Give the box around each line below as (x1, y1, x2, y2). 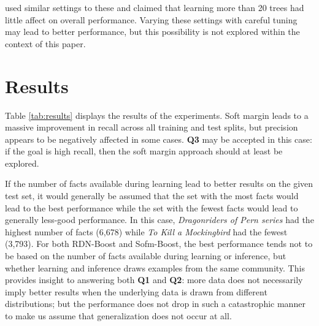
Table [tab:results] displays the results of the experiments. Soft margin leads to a (5, 108, 309, 121)
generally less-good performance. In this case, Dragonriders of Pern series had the (5, 213, 314, 226)
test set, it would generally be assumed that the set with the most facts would (5, 189, 299, 202)
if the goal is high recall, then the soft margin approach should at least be (5, 145, 283, 157)
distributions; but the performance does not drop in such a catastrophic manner (5, 297, 306, 310)
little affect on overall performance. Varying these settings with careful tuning (5, 13, 298, 26)
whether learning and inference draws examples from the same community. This (5, 261, 305, 274)
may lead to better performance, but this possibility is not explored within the (5, 25, 300, 38)
